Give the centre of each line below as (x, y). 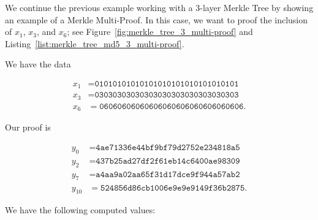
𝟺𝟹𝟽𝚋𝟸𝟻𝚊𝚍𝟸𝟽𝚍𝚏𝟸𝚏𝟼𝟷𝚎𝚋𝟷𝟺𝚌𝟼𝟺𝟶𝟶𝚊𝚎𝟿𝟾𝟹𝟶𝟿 (168, 161)
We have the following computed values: (80, 210)
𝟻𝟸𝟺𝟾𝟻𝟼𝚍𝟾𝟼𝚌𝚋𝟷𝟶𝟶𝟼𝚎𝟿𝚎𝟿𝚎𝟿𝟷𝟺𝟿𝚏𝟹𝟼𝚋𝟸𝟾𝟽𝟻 (173, 188)
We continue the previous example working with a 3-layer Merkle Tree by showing (159, 7)
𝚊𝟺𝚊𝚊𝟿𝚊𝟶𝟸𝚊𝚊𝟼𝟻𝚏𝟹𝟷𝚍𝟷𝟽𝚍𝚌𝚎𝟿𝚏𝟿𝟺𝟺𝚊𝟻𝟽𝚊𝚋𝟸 (168, 174)
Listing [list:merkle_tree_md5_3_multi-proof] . (95, 43)
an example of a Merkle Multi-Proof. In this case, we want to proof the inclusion (157, 19)
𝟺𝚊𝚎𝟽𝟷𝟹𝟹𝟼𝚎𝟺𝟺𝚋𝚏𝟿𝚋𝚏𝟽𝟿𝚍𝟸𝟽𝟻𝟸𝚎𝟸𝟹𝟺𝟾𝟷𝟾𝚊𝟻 (168, 148)
